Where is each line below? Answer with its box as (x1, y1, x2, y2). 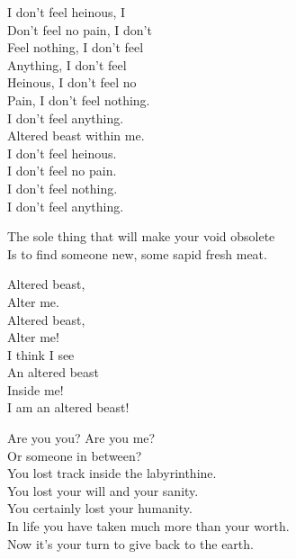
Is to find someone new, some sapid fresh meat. (7, 244, 267, 263)
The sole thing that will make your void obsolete (7, 227, 275, 246)
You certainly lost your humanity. (7, 499, 193, 518)
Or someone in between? (7, 446, 142, 464)
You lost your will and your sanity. (7, 481, 199, 500)
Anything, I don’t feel (7, 55, 127, 74)
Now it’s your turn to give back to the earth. (7, 534, 254, 553)
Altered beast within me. (7, 126, 145, 145)
